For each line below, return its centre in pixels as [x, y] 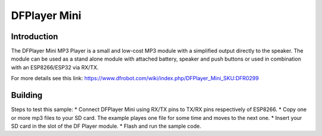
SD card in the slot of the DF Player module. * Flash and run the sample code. [106, 126]
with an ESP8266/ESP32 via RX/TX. [55, 67]
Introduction [35, 37]
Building [27, 95]
